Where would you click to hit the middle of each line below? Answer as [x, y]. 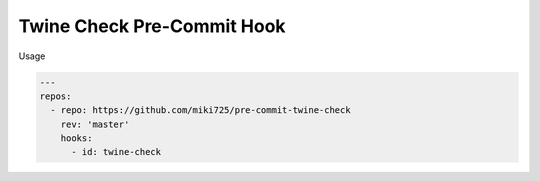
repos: [55, 96]
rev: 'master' [95, 124]
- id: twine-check [116, 152]
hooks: [76, 138]
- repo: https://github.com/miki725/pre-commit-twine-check [200, 110]
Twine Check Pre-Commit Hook [152, 26]
